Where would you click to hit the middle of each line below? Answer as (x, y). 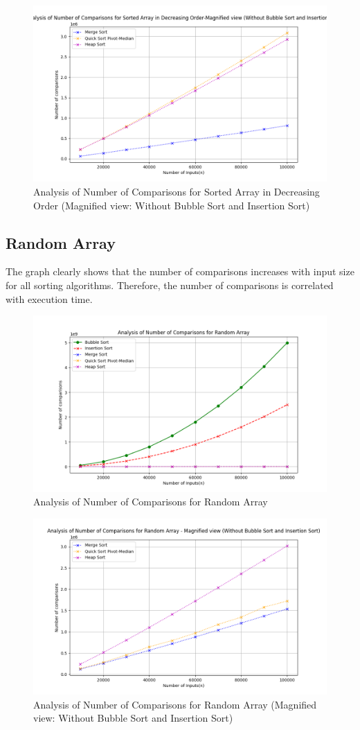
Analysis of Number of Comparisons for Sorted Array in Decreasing (177, 191)
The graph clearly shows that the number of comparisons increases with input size (180, 271)
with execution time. (49, 298)
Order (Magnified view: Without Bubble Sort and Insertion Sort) (172, 205)
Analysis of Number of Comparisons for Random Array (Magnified (175, 704)
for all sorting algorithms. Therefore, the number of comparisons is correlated (170, 285)
